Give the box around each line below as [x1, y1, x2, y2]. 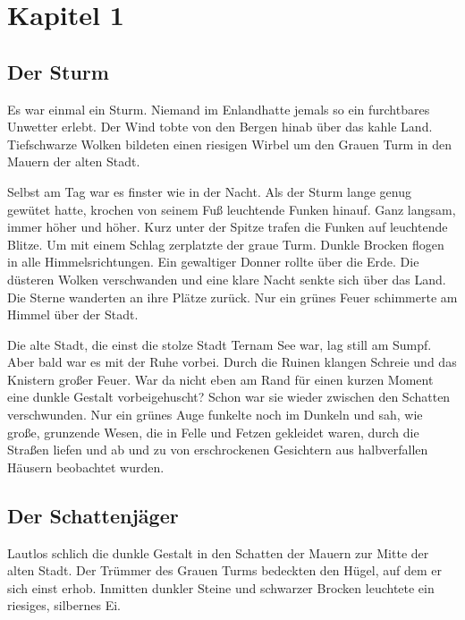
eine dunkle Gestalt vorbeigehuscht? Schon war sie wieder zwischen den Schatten [7, 387, 451, 406]
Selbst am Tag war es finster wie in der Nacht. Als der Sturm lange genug [7, 182, 411, 200]
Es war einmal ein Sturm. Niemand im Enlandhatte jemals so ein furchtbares [7, 99, 430, 118]
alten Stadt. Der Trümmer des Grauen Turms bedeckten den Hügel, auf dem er [7, 561, 443, 580]
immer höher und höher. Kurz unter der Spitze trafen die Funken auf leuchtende [7, 217, 448, 236]
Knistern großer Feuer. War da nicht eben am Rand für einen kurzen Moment [7, 369, 434, 388]
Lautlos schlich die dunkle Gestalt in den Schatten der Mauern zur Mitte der [7, 543, 429, 562]
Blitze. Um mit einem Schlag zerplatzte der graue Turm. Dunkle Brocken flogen [7, 234, 444, 253]
